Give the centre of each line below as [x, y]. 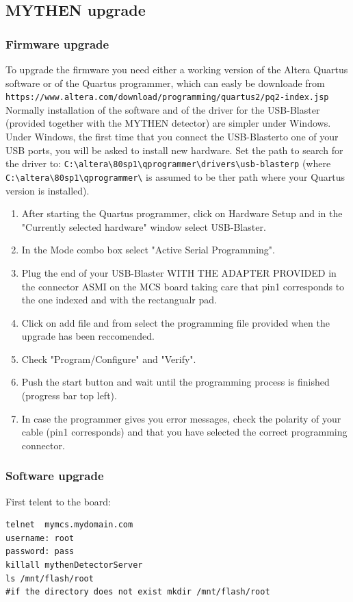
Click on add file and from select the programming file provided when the [175, 322]
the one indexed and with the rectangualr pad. [119, 300]
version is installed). [48, 190]
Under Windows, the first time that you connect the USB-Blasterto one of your [172, 137]
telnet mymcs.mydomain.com [69, 525]
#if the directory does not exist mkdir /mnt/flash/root [138, 592]
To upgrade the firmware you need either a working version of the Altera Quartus [177, 69]
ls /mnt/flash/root [50, 578]
